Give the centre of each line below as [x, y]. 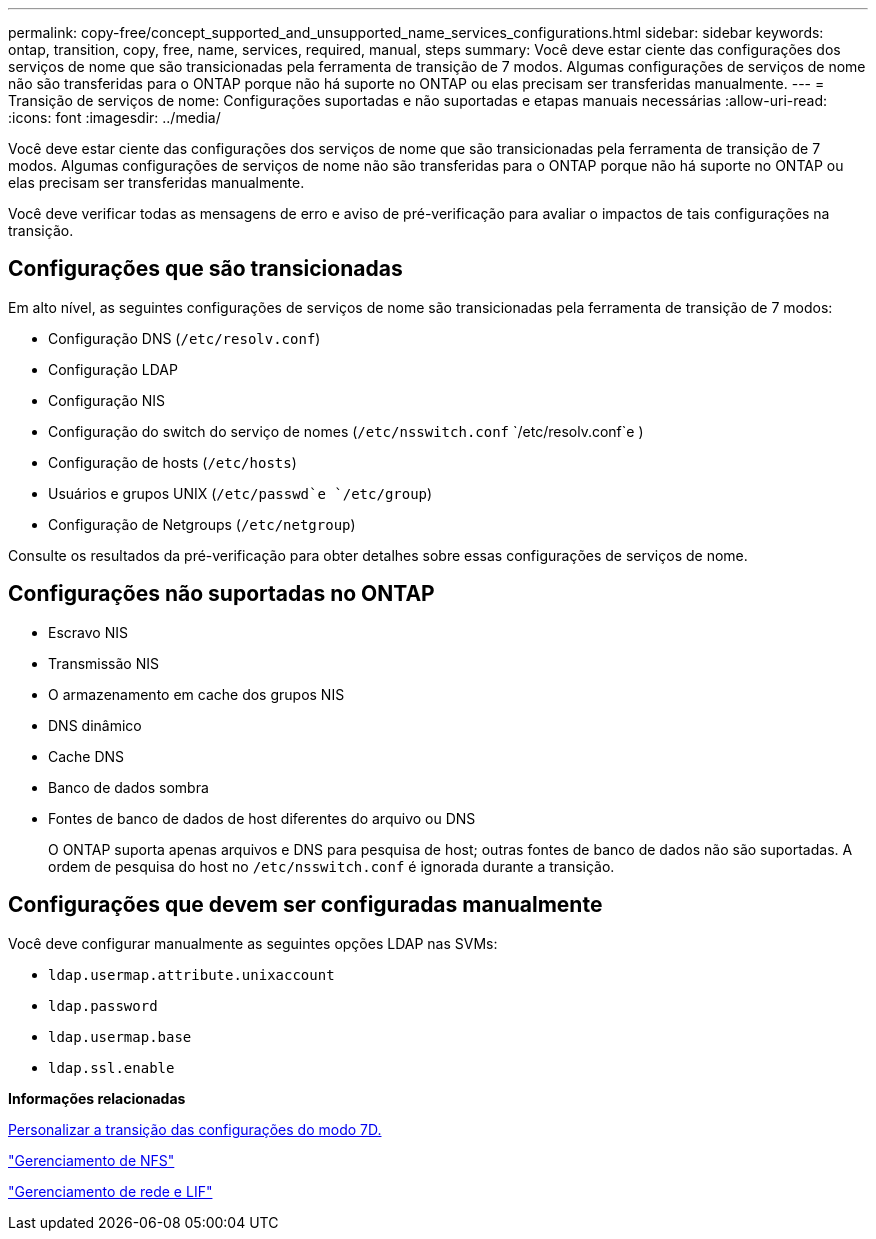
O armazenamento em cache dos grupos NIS [196, 694]
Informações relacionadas [97, 1098]
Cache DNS [86, 756]
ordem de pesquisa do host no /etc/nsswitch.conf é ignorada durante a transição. [331, 866]
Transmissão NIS [103, 663]
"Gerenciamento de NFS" [91, 1160]
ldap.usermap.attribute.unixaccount [191, 974]
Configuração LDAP [113, 369]
